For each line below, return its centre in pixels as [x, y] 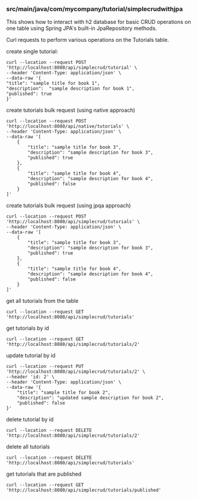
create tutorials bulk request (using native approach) [71, 110]
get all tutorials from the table [42, 301]
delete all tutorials [28, 447]
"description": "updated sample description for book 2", [90, 398]
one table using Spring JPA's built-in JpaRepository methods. [81, 28]
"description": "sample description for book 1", [70, 89]
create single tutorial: [32, 51]
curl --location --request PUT [45, 367]
